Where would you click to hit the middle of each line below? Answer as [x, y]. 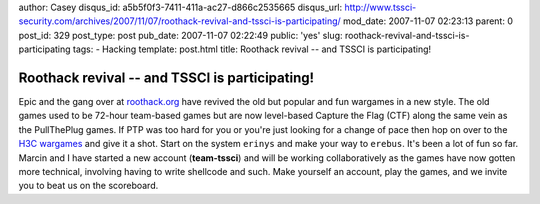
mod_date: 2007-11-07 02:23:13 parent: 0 [428, 21]
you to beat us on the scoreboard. [88, 186]
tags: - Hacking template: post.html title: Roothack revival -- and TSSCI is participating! [252, 49]
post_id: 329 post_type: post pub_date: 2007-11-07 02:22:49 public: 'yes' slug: [181, 35]
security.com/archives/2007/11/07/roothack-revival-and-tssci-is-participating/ [180, 21]
